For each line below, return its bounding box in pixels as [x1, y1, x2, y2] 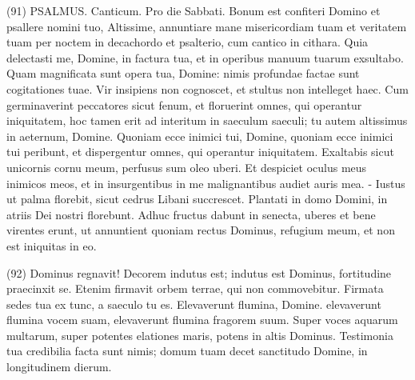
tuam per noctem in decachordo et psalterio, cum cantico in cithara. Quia [6, 34, 369, 50]
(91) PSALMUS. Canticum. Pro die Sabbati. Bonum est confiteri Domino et [6, 2, 381, 18]
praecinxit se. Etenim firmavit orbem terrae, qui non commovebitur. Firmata [6, 280, 384, 297]
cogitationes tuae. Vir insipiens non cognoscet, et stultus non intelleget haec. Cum [6, 80, 409, 97]
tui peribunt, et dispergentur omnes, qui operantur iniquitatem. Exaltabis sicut [6, 143, 394, 160]
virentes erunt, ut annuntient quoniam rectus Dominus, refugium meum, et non [6, 222, 395, 238]
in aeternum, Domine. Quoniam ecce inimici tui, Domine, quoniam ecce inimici [6, 127, 393, 144]
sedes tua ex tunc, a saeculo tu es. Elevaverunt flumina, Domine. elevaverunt [6, 295, 381, 312]
